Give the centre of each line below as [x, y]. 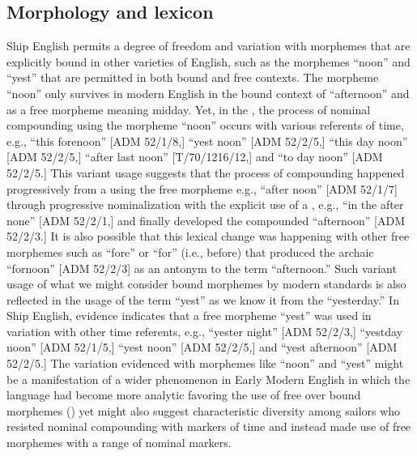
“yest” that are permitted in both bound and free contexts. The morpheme [193, 77]
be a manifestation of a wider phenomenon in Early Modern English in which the [208, 379]
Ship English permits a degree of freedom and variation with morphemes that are [208, 46]
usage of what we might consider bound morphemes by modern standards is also [206, 284]
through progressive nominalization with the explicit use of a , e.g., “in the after [205, 205]
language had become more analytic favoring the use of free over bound [184, 395]
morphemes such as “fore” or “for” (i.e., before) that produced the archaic [190, 251]
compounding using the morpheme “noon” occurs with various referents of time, [205, 125]
